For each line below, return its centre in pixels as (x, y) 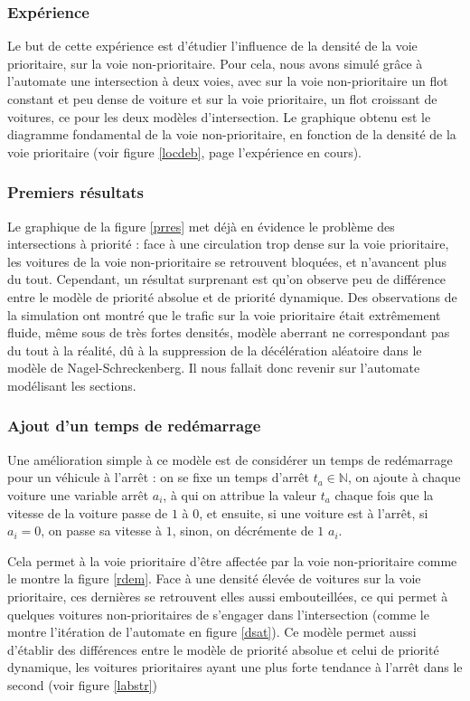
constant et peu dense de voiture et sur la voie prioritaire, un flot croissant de (222, 99)
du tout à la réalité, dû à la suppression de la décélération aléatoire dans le (215, 350)
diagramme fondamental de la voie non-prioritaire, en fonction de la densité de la (232, 134)
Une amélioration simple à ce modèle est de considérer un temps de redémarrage (230, 459)
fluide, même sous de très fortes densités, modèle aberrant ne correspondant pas (229, 332)
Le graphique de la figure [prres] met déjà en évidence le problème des (201, 226)
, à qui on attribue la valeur (240, 494)
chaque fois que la (384, 494)
